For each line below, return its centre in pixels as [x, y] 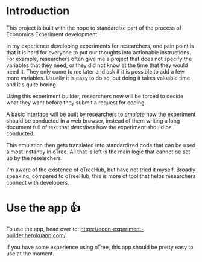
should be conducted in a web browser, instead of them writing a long [93, 120]
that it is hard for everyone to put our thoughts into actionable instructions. [99, 52]
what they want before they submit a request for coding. [76, 102]
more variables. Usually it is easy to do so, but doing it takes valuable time [98, 78]
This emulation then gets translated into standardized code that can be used [101, 145]
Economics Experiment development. [53, 34]
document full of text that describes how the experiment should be [89, 127]
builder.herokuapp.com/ [36, 235]
